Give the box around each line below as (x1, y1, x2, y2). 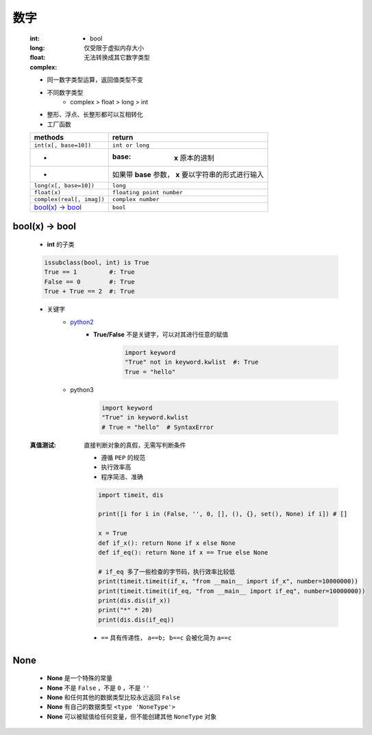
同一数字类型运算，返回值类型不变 (47, 75, 143, 84)
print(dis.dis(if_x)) (98, 596, 171, 604)
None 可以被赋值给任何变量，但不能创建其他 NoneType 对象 (47, 712, 217, 721)
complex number (112, 196, 160, 203)
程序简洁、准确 (101, 472, 143, 480)
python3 (70, 385, 94, 394)
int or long (112, 141, 150, 149)
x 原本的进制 (173, 153, 215, 163)
